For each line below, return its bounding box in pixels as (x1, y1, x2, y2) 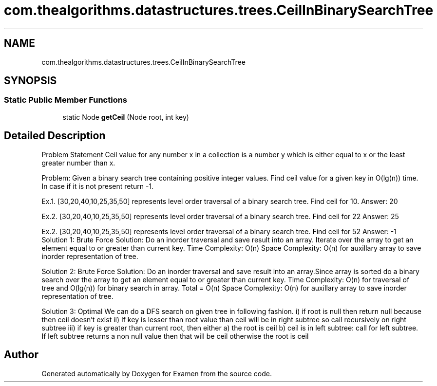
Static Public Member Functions (4, 95, 128, 105)
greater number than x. (41, 158, 115, 167)
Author (4, 349, 38, 361)
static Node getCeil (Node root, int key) (62, 112, 189, 121)
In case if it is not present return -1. (41, 182, 154, 190)
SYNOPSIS (4, 74, 57, 87)
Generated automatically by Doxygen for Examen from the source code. (41, 369, 272, 378)
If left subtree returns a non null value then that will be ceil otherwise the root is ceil (41, 331, 309, 340)
